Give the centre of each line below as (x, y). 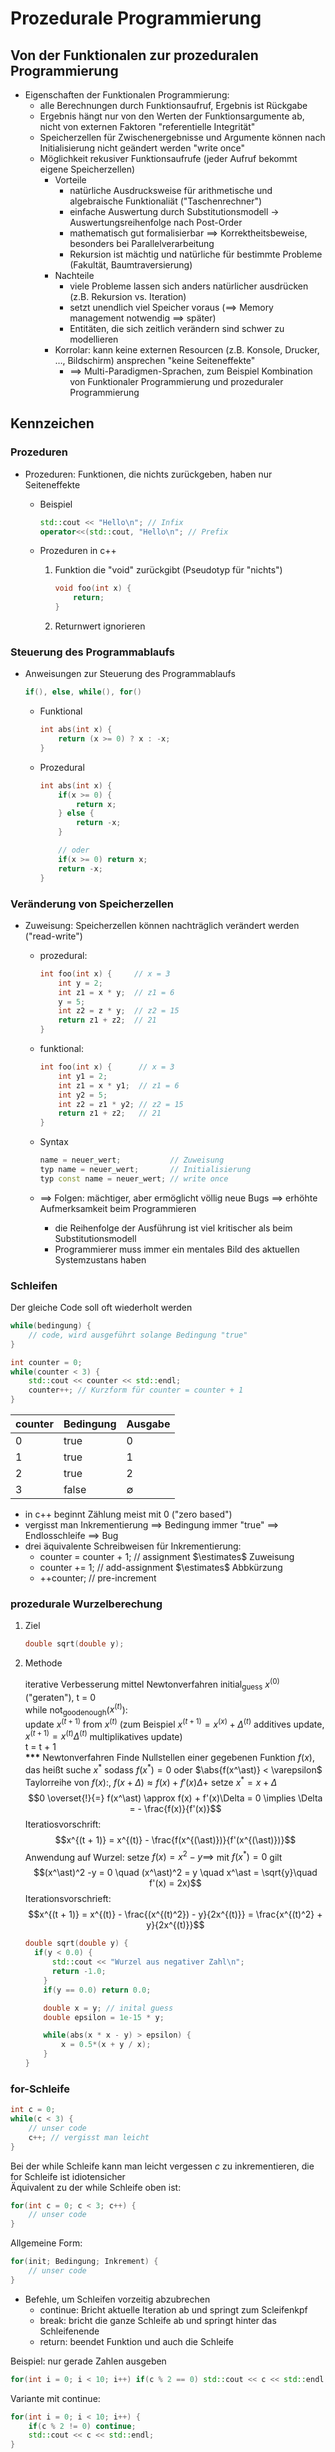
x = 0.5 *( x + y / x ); (106, 2045)
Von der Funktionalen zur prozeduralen (134, 55)
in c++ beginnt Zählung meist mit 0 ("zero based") (128, 1514)
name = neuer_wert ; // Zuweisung (132, 1160)
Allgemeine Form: (46, 2243)
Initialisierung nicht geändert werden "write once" (142, 148)
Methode (43, 1663)
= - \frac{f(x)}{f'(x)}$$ (175, 1808)
